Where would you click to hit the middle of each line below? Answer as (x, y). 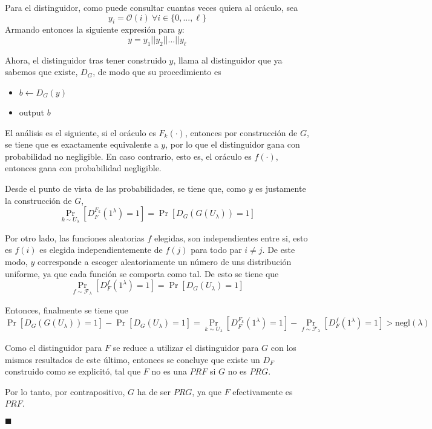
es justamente (281, 188)
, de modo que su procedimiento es (157, 72)
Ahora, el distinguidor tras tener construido (86, 60)
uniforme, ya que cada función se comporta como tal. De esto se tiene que (142, 273)
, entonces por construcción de (241, 132)
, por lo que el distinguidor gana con (233, 144)
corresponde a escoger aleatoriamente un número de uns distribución (164, 261)
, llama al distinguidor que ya (228, 60)
